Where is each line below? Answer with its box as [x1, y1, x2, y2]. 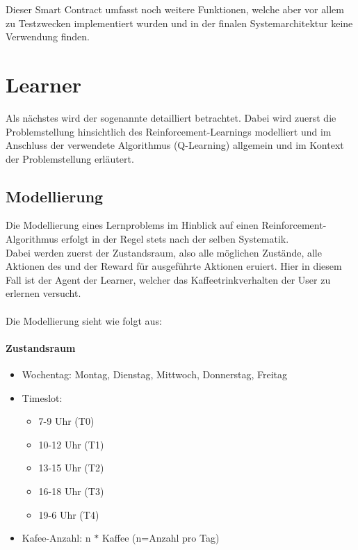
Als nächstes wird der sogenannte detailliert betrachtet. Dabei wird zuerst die [6, 110, 336, 124]
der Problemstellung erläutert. [6, 151, 134, 165]
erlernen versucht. [6, 286, 81, 300]
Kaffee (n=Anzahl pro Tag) [101, 531, 220, 545]
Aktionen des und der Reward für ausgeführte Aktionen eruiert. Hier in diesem [6, 259, 342, 273]
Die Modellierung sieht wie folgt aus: [6, 313, 162, 327]
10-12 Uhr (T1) [38, 437, 104, 451]
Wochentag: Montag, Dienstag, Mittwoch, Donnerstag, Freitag [22, 367, 287, 382]
